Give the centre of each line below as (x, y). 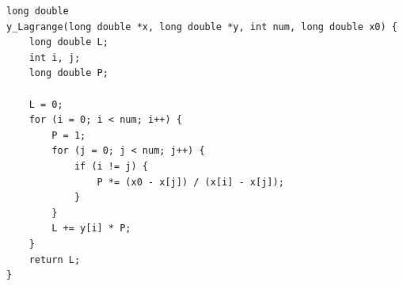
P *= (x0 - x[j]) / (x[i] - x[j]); (190, 182)
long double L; (68, 42)
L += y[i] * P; (91, 229)
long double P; (68, 73)
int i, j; (55, 57)
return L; (55, 259)
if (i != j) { (111, 166)
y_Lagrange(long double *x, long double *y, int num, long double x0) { (202, 27)
